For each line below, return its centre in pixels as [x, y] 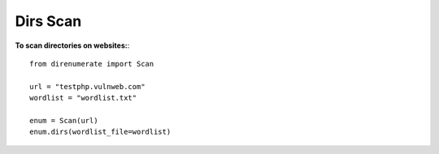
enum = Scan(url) [64, 120]
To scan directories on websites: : [72, 45]
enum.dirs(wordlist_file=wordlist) [100, 132]
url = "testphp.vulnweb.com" [87, 86]
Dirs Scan [48, 21]
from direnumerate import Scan [92, 64]
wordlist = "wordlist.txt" [83, 98]
